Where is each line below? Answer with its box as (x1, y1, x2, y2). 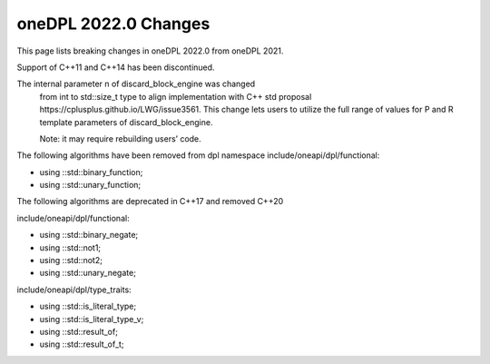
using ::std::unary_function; (39, 180, 142, 191)
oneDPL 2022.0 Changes (16, 14, 211, 34)
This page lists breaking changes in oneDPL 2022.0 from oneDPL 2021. (16, 45, 284, 56)
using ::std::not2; (39, 255, 103, 266)
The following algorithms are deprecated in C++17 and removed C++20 (16, 196, 284, 207)
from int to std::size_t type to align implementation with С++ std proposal (39, 91, 312, 102)
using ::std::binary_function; (39, 166, 143, 177)
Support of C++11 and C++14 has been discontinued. (16, 62, 215, 73)
